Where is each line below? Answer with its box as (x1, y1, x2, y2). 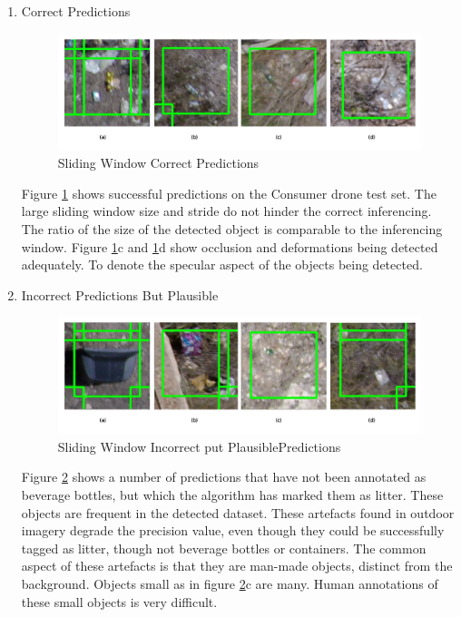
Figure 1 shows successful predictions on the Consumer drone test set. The (21, 183, 436, 202)
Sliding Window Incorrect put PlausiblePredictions (57, 436, 341, 455)
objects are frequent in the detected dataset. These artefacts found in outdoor (21, 503, 455, 522)
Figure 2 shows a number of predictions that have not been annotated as (21, 467, 427, 486)
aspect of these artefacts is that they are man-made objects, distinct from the (21, 556, 453, 575)
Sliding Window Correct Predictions (57, 153, 260, 172)
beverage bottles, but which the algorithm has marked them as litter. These (21, 485, 444, 504)
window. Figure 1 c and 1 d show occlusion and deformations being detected (21, 237, 438, 256)
